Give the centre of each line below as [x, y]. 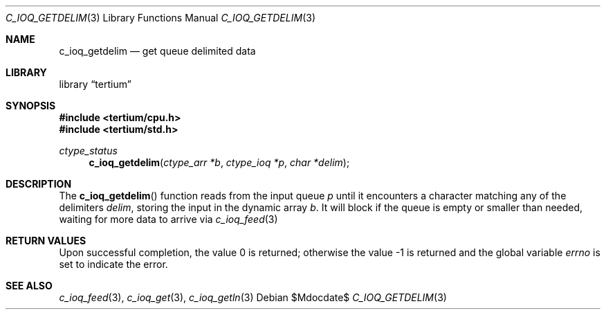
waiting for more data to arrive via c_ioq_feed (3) [168, 219]
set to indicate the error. [113, 264]
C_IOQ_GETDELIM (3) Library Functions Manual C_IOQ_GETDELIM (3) [160, 18]
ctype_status [88, 151]
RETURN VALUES [46, 241]
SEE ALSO [29, 286]
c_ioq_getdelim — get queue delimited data [157, 51]
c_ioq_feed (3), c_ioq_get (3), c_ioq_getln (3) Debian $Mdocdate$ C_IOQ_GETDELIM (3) [253, 297]
